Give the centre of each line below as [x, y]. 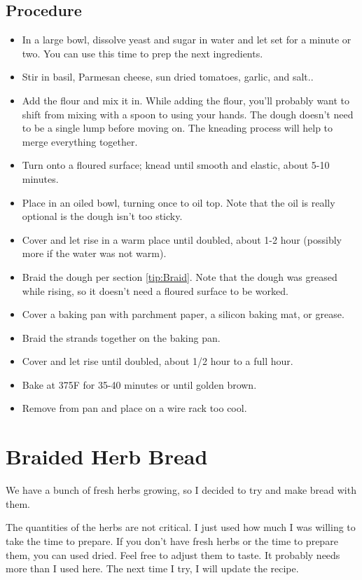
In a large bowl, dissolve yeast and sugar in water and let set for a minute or [187, 40]
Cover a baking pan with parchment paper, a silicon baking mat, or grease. [183, 314]
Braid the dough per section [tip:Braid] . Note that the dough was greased [180, 276]
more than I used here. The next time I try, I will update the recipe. [152, 568]
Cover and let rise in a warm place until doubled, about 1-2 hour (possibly [182, 239]
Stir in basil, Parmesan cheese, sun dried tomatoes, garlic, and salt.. [168, 77]
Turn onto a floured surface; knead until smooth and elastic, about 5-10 [176, 165]
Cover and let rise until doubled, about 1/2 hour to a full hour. [158, 361]
